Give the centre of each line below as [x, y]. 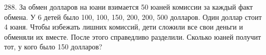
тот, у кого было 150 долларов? [53, 47]
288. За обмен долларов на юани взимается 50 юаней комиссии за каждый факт [129, 7]
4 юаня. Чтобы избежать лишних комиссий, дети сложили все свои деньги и [124, 27]
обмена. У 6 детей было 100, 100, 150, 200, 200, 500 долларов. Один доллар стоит [133, 17]
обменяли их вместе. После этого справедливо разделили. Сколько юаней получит [133, 36]
